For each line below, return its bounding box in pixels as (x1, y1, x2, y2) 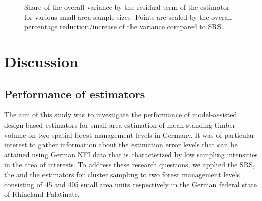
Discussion (4, 51, 78, 71)
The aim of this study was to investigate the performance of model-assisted (4, 109, 237, 120)
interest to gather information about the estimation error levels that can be (4, 139, 238, 150)
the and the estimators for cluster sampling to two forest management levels (4, 169, 240, 179)
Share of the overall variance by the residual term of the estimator (24, 2, 230, 12)
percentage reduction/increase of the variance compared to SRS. (24, 21, 224, 32)
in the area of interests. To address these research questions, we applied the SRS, (4, 159, 255, 170)
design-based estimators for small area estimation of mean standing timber (4, 119, 236, 130)
